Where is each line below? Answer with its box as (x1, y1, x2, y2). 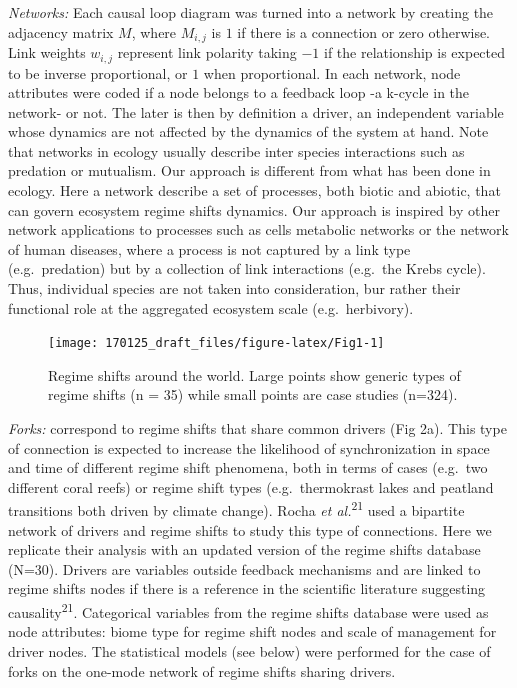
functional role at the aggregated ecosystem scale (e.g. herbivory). (8, 297, 414, 318)
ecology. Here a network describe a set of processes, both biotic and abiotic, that (8, 180, 501, 201)
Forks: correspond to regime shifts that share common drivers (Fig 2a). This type (8, 418, 507, 439)
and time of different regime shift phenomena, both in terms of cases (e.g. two (8, 457, 488, 478)
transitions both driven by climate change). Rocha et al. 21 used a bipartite (8, 497, 465, 521)
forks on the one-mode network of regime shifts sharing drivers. (8, 660, 396, 681)
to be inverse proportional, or (8, 62, 188, 83)
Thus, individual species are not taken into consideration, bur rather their (8, 278, 461, 299)
